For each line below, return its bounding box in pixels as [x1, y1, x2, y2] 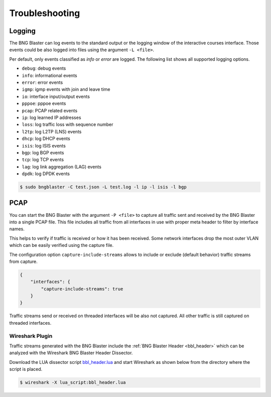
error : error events [22, 79, 63, 85]
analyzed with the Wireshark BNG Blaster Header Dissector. [9, 350, 133, 356]
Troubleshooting [9, 8, 80, 19]
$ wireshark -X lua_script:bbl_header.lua [20, 379, 126, 385]
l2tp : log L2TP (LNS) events [22, 128, 82, 135]
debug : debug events [22, 65, 66, 71]
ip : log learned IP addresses [22, 114, 81, 120]
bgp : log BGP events [22, 150, 64, 156]
